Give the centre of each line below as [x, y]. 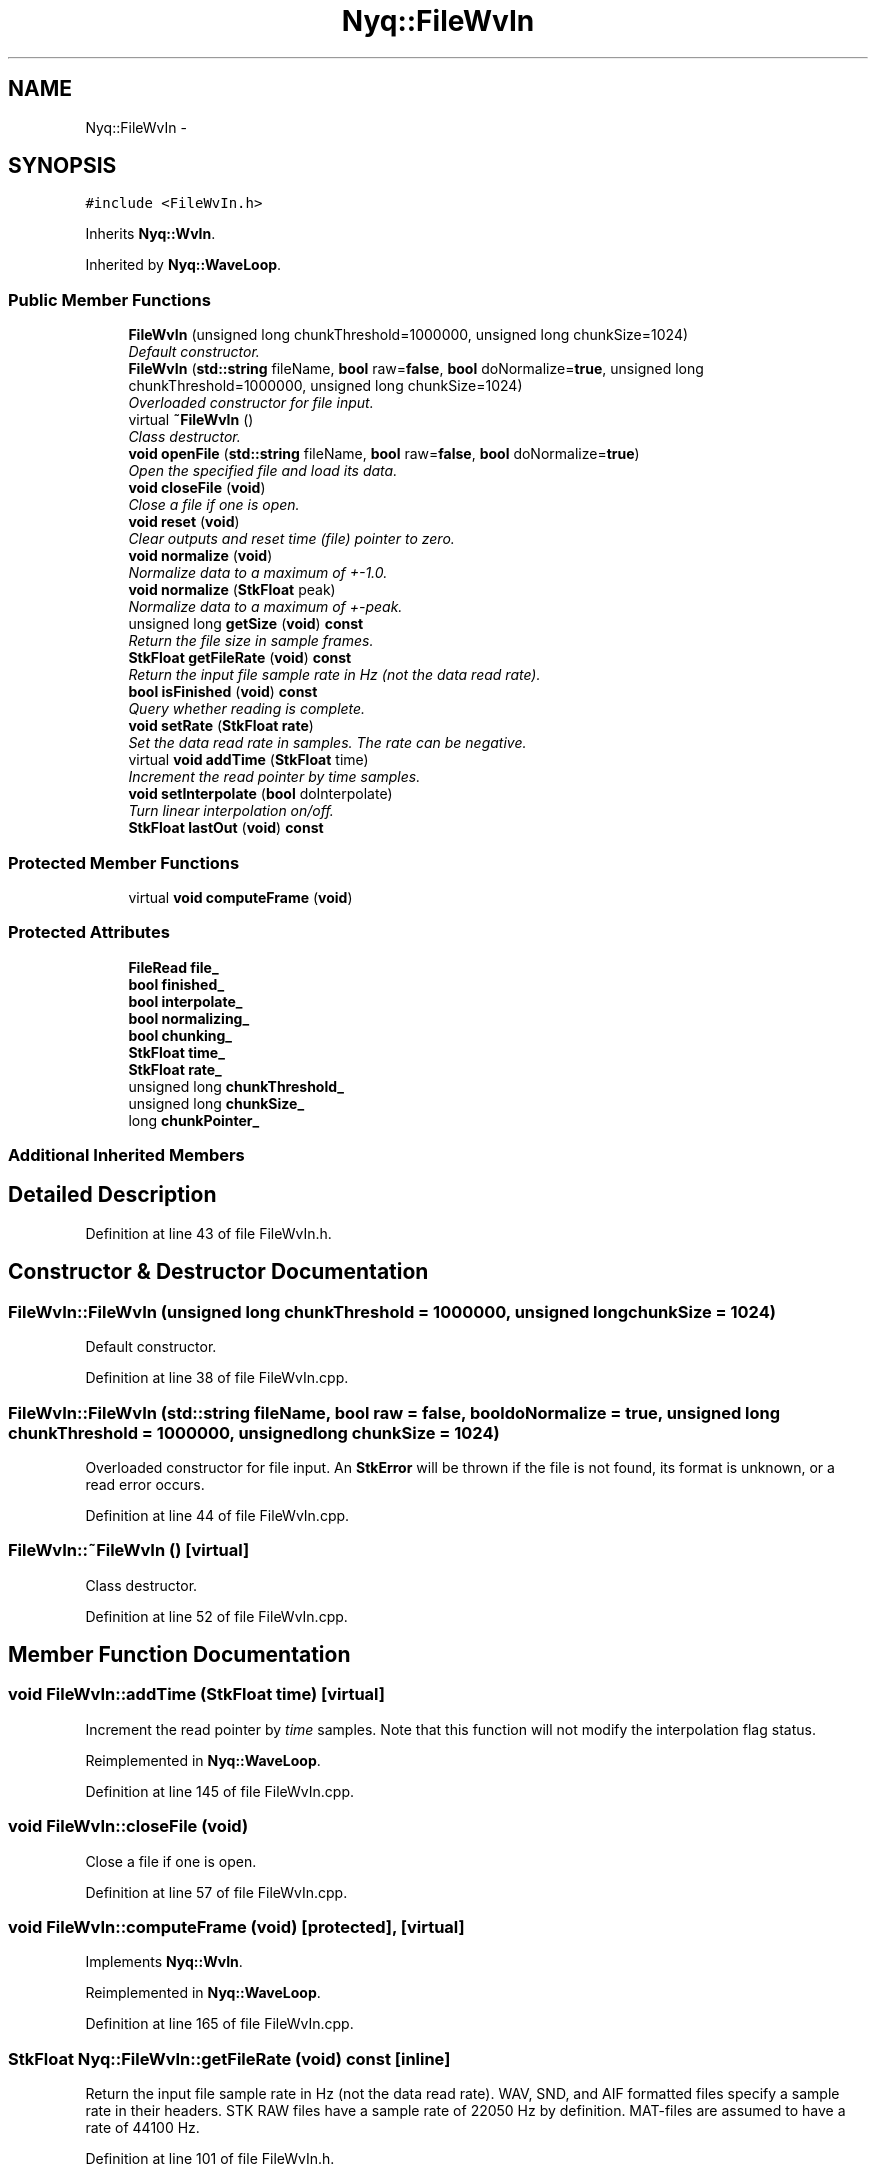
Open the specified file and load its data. [263, 471]
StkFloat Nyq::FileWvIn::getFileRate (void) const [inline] [229, 2058]
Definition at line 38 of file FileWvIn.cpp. [217, 1378]
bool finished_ [176, 984]
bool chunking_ [180, 1035]
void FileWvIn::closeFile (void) [128, 1826]
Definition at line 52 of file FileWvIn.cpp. [216, 1616]
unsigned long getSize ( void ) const [246, 624]
